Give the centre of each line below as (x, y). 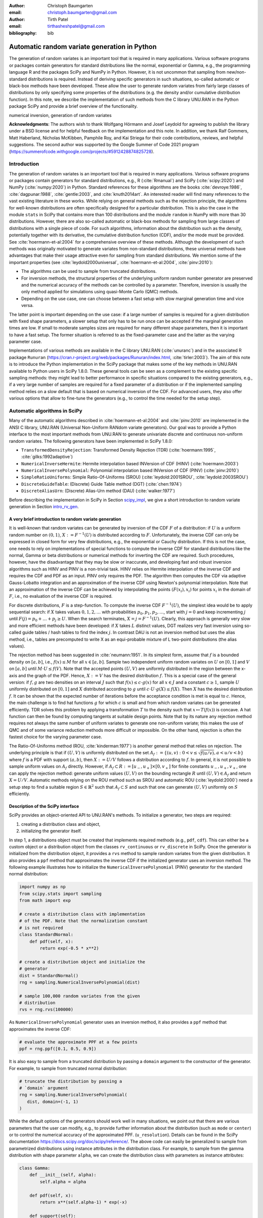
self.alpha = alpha (63, 1182)
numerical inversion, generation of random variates (60, 115)
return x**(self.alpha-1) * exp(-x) (84, 1202)
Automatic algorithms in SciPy (46, 411)
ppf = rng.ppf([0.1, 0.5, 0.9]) (58, 1049)
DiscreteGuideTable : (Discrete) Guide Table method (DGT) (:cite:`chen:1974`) (102, 484)
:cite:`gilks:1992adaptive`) (47, 457)
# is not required (41, 928)
